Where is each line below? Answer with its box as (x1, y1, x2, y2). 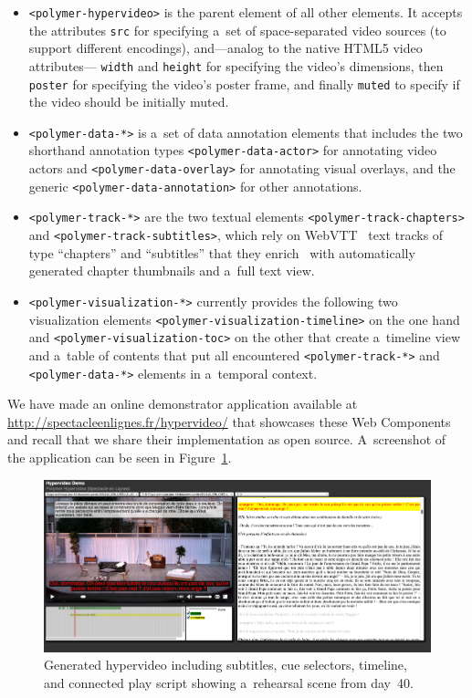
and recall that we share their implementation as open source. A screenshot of (7, 430, 446, 449)
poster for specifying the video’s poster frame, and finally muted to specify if (28, 74, 460, 93)
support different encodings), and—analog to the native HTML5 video (28, 38, 423, 57)
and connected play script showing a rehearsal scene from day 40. (44, 672, 414, 692)
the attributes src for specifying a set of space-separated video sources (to (28, 20, 446, 39)
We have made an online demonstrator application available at (7, 394, 358, 413)
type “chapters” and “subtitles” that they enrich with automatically (28, 243, 415, 262)
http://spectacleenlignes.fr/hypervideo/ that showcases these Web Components (7, 412, 451, 431)
